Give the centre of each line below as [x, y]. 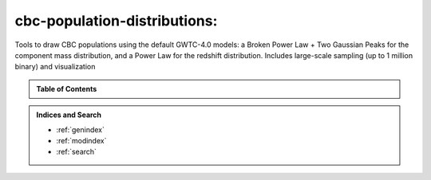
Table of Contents [67, 88]
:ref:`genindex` [81, 129]
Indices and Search [69, 115]
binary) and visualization [55, 67]
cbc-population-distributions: [116, 21]
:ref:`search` [77, 152]
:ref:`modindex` [81, 140]
